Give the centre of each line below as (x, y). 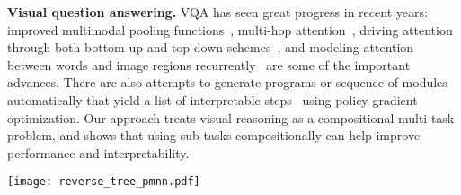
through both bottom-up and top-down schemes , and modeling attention (211, 47)
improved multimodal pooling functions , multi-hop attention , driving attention (230, 29)
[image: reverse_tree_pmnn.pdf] (104, 182)
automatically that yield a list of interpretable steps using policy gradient (213, 99)
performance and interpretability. (98, 152)
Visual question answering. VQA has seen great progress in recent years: (217, 12)
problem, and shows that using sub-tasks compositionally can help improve (214, 135)
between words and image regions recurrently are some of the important (209, 64)
